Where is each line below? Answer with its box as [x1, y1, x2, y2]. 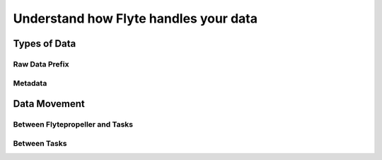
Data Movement [13, 98, 85, 110]
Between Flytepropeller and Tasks [13, 120, 134, 130]
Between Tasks [13, 138, 67, 148]
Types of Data [13, 38, 76, 50]
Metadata [13, 78, 47, 88]
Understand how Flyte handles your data [13, 11, 258, 26]
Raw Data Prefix [13, 59, 69, 69]
